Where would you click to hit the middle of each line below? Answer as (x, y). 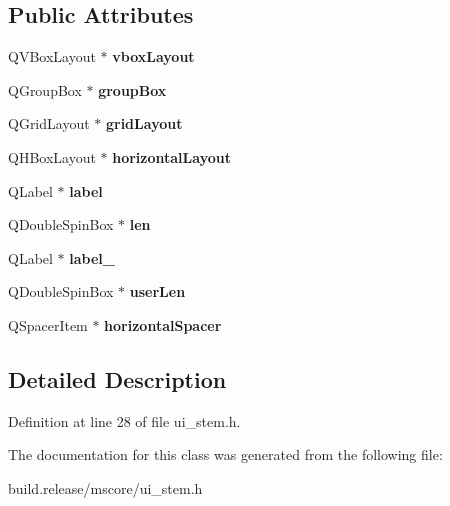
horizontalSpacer (163, 324)
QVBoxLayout (52, 56)
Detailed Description (117, 378)
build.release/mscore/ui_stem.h (105, 487)
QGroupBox (45, 89)
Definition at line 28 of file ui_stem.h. (124, 420)
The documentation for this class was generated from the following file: (225, 454)
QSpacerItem (48, 324)
